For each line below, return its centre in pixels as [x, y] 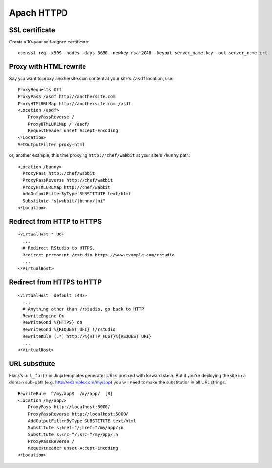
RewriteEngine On [43, 316]
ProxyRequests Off [40, 90]
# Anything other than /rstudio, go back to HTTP [83, 309]
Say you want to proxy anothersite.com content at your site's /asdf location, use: [91, 79]
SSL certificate [32, 30]
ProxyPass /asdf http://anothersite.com [67, 97]
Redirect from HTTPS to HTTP [55, 283]
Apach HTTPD [39, 13]
